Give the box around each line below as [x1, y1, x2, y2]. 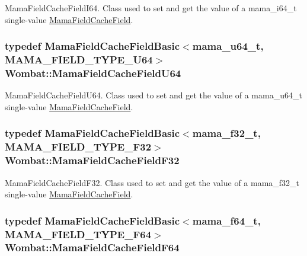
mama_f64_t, [192, 213, 261, 228]
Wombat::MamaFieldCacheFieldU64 [5, 65, 181, 80]
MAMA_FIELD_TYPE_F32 [5, 139, 152, 154]
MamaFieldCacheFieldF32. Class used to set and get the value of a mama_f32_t [5, 176, 300, 188]
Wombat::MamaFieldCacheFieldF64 [5, 240, 180, 255]
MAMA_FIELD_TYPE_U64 [5, 52, 153, 67]
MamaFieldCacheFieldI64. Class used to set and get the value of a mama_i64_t [5, 2, 297, 14]
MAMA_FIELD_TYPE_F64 [5, 226, 152, 241]
